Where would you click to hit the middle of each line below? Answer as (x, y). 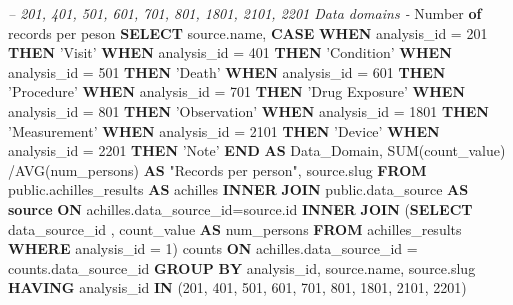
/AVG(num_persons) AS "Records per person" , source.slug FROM (217, 169)
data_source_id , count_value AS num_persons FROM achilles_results (235, 228)
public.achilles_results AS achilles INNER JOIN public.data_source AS (238, 189)
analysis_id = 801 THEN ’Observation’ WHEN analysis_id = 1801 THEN (248, 110)
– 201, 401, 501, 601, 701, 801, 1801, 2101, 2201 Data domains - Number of (245, 13)
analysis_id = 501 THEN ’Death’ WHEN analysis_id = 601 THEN (227, 71)
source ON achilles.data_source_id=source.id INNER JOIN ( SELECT (240, 208)
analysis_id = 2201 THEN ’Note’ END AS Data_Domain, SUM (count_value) (257, 150)
